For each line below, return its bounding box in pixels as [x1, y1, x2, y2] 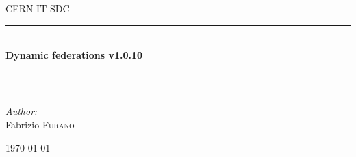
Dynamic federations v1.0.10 [5, 48, 143, 62]
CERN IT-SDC [5, 1, 70, 15]
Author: [5, 104, 38, 118]
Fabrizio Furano [5, 117, 75, 131]
